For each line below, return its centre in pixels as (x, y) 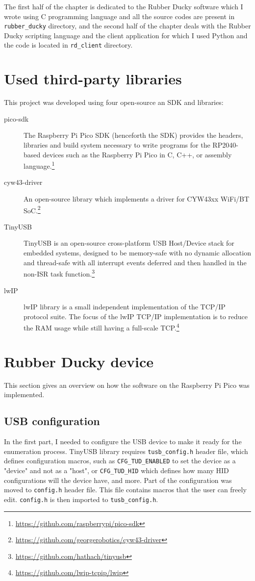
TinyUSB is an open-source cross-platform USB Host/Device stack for (129, 243)
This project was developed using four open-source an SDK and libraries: (114, 102)
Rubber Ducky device (79, 361)
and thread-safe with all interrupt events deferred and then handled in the (135, 262)
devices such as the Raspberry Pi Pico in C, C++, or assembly (137, 154)
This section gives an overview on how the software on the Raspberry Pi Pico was (127, 385)
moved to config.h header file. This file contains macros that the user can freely (125, 490)
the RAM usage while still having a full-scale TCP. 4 (102, 327)
